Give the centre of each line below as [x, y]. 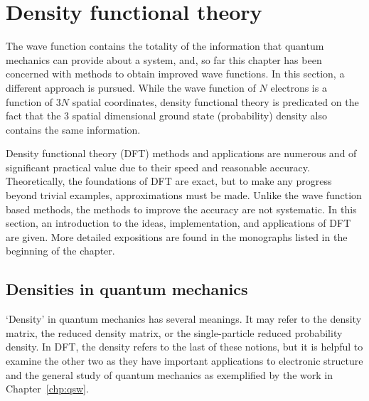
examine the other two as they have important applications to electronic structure [184, 361]
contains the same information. [73, 129]
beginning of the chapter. [60, 251]
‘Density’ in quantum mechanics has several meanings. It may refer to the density [184, 319]
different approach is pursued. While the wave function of [131, 87]
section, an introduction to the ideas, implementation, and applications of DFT [178, 223]
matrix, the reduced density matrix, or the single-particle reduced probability [174, 332]
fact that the [33, 116]
